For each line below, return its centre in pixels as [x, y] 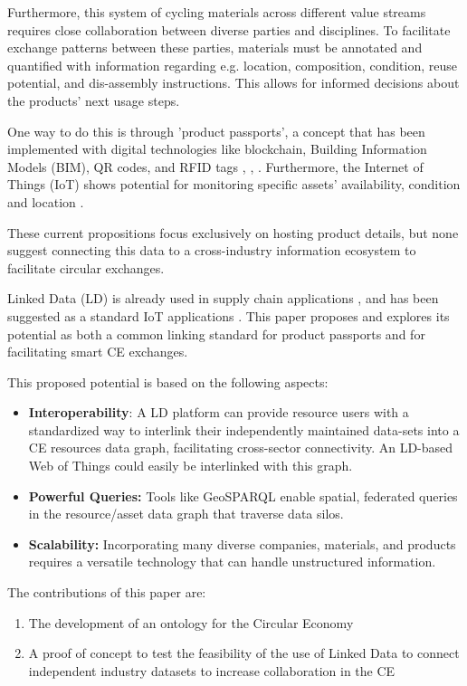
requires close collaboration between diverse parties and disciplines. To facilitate [229, 29]
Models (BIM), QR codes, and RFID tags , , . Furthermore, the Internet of [215, 166]
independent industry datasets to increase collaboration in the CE [212, 670]
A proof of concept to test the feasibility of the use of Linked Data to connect [244, 653]
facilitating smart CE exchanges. [98, 352]
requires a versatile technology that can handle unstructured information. [232, 562]
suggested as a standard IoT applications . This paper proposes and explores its [229, 315]
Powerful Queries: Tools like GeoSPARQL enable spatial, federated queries [243, 495]
